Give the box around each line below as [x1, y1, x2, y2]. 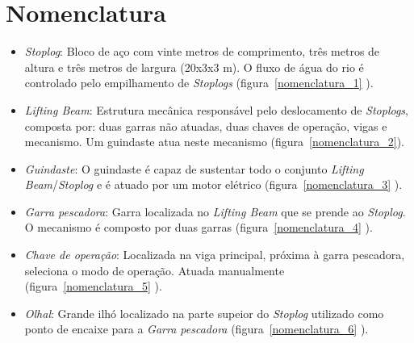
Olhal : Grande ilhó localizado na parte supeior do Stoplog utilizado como [24, 304, 384, 321]
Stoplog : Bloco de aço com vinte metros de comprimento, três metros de [24, 43, 380, 60]
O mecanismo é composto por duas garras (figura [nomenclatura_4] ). [24, 219, 373, 236]
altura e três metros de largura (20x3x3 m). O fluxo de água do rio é [24, 58, 364, 75]
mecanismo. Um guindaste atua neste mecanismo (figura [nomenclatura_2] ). [24, 133, 404, 150]
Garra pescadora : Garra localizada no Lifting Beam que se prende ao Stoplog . [24, 203, 406, 220]
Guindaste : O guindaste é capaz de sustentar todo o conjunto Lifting [24, 160, 364, 177]
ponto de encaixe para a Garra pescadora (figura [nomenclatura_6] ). [24, 320, 369, 337]
